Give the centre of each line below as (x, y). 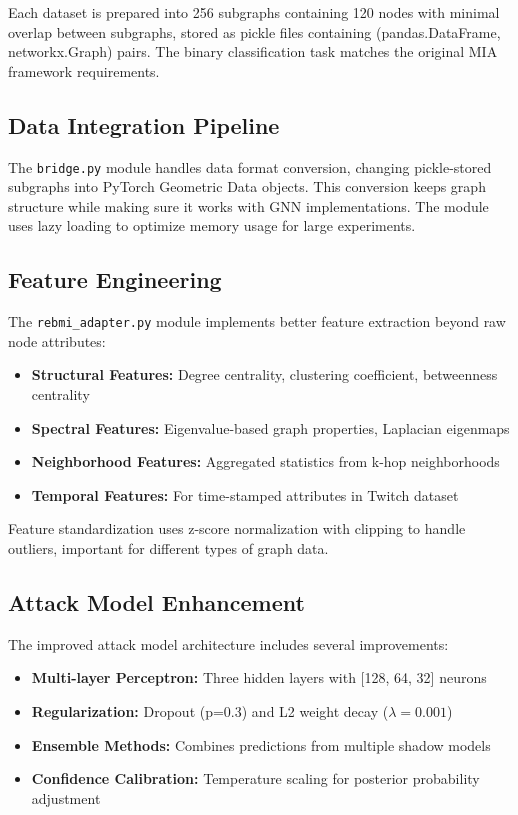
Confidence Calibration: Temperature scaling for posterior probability (255, 778)
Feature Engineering (115, 279)
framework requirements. (84, 70)
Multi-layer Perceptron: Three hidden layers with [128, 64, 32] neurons (259, 677)
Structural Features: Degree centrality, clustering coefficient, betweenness (264, 374)
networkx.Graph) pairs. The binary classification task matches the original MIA (253, 51)
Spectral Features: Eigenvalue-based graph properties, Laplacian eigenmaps (270, 427)
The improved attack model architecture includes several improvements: (228, 643)
